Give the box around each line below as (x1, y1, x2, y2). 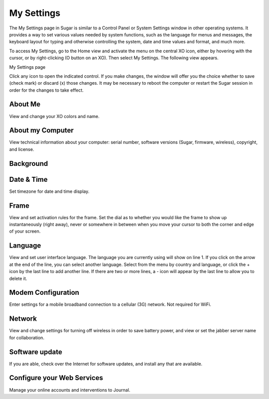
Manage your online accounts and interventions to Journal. (9, 387, 131, 393)
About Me (9, 100, 41, 109)
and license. (9, 146, 34, 152)
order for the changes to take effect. (9, 87, 84, 93)
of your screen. (9, 228, 41, 234)
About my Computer (9, 126, 74, 134)
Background (9, 159, 48, 168)
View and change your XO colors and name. (9, 113, 100, 119)
